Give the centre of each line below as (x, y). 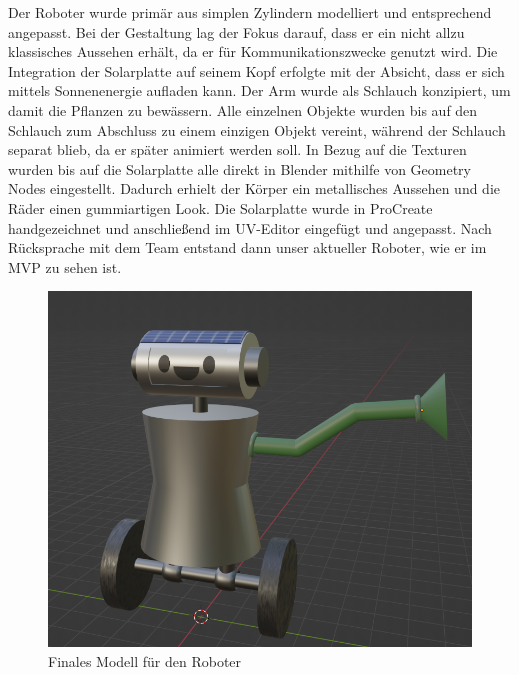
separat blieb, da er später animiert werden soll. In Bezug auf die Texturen (237, 149)
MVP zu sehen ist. (65, 266)
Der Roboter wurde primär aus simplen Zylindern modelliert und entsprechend (250, 12)
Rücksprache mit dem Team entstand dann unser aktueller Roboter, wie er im (247, 247)
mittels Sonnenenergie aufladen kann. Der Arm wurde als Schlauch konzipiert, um (259, 90)
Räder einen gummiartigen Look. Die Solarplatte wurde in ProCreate (220, 207)
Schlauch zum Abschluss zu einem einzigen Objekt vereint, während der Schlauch (257, 129)
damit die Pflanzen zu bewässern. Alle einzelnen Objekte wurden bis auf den (243, 109)
